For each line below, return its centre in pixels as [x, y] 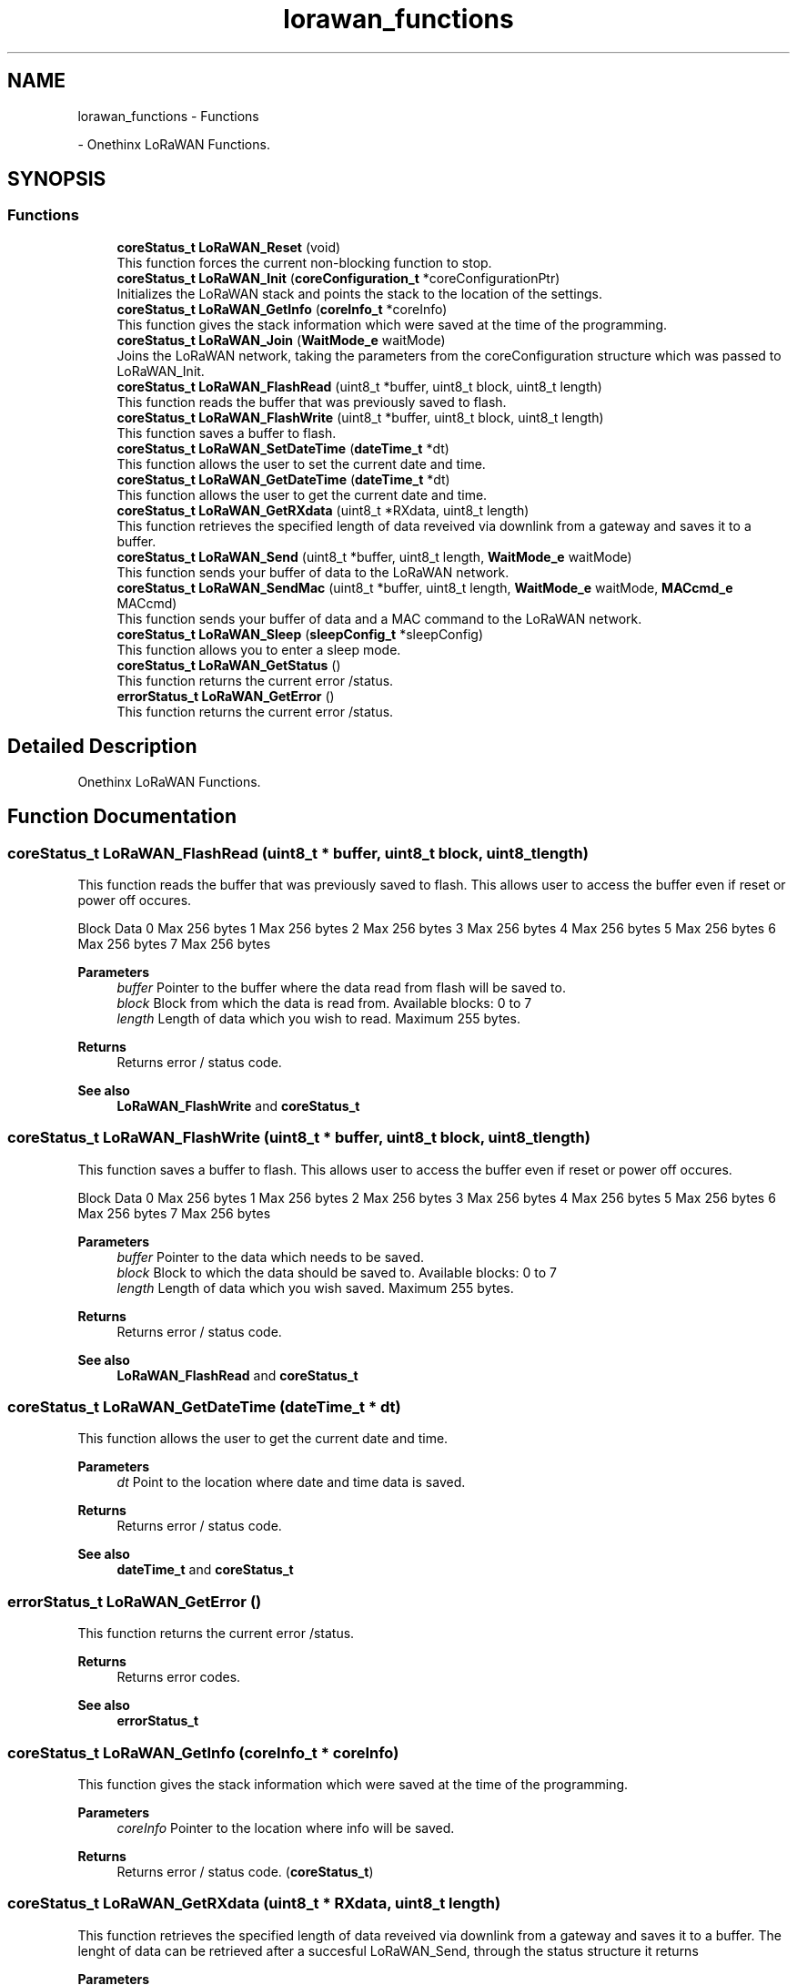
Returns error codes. [179, 1677]
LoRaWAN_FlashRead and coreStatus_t [237, 1375]
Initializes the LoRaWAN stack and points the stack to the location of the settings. [359, 293]
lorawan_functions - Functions [168, 116]
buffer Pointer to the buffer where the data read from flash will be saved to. [341, 987]
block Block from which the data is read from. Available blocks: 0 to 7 [324, 1003]
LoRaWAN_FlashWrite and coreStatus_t [238, 1105]
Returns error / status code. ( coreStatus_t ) [245, 1871]
